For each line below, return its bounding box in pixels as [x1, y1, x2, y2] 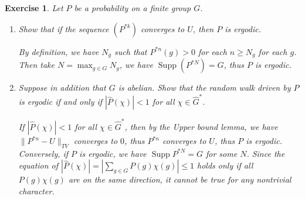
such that [114, 45, 147, 57]
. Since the [246, 147, 285, 159]
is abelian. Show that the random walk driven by [118, 81, 291, 94]
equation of [18, 159, 59, 171]
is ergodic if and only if [18, 95, 103, 108]
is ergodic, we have [79, 147, 147, 159]
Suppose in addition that [18, 81, 106, 94]
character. [18, 185, 55, 197]
